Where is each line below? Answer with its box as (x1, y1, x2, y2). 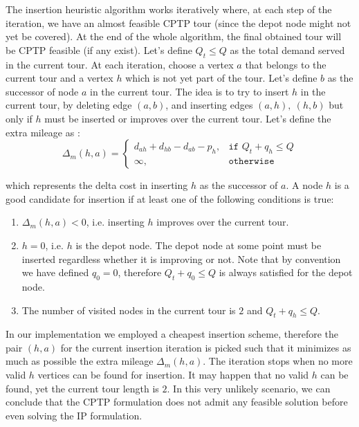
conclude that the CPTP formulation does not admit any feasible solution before (6, 394, 348, 409)
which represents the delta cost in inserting (6, 178, 188, 192)
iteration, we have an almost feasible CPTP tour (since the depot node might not (6, 15, 351, 30)
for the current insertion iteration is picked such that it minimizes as (60, 340, 351, 354)
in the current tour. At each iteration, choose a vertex (6, 57, 234, 71)
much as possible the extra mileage (6, 354, 154, 368)
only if (6, 111, 33, 125)
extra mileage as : (6, 125, 80, 139)
